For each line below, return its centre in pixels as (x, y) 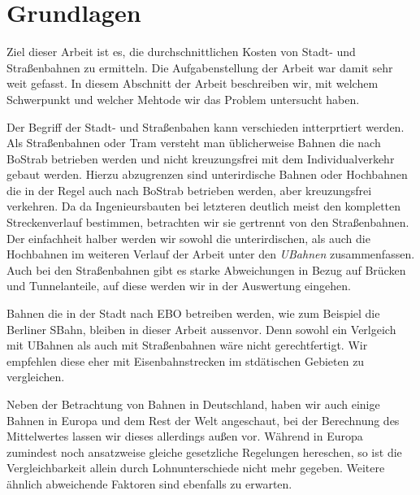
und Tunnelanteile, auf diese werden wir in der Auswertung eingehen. (179, 286)
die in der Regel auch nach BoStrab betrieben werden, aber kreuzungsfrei (189, 190)
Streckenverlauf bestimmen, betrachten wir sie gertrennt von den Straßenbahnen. (208, 222)
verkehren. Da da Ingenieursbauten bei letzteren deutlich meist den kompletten (204, 206)
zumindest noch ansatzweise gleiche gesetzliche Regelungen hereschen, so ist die (204, 452)
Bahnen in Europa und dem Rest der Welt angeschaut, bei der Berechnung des (203, 420)
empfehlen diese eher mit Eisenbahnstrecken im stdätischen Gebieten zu (186, 360)
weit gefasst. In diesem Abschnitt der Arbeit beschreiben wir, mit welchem (193, 83)
